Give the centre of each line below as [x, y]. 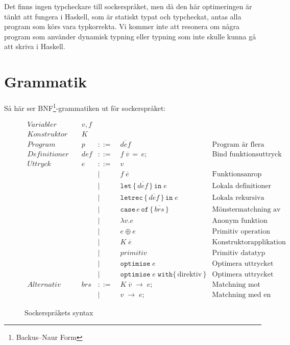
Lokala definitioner [241, 186]
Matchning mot [236, 284]
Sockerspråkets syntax [59, 312]
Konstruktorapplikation [249, 242]
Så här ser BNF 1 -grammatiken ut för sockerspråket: [85, 107]
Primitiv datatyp [239, 253]
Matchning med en [241, 295]
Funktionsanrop [237, 174]
